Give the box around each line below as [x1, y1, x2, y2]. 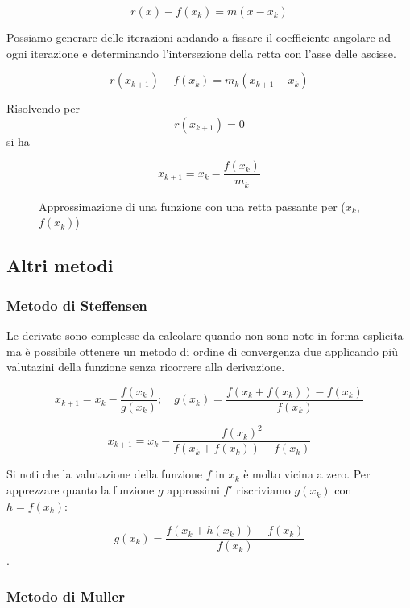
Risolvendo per [6, 100, 80, 117]
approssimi [167, 482, 220, 498]
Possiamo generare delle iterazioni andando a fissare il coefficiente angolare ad [6, 29, 391, 45]
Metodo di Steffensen [6, 295, 147, 315]
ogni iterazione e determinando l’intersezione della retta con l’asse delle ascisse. [6, 44, 396, 61]
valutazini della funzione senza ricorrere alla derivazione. [6, 358, 285, 375]
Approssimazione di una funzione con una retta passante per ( [39, 197, 346, 214]
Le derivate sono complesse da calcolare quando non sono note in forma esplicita [6, 327, 404, 344]
